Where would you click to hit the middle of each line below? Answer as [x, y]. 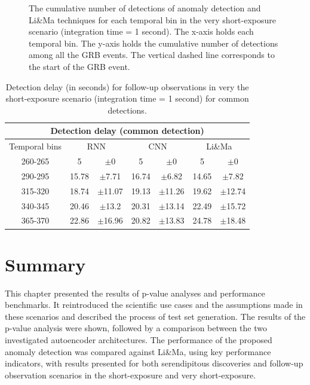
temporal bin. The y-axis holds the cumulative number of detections [154, 43]
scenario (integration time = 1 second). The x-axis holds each [141, 31]
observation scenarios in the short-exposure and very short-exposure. [131, 375]
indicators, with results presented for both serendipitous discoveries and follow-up [154, 363]
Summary [45, 264]
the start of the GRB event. [79, 66]
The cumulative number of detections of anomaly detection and [145, 8]
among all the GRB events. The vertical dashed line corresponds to [152, 55]
